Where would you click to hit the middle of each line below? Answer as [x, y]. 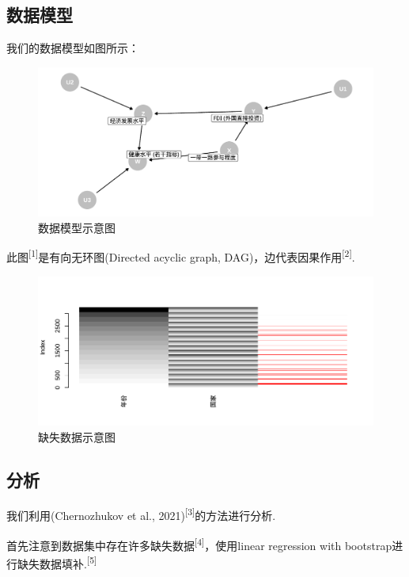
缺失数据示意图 [77, 436]
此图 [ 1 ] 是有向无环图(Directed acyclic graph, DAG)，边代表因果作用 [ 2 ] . [181, 256]
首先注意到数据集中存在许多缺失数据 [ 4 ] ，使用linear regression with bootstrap [199, 544]
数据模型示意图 [77, 227]
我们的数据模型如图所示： [73, 48]
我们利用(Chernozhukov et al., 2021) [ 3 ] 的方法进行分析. [141, 514]
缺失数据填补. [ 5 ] [57, 562]
